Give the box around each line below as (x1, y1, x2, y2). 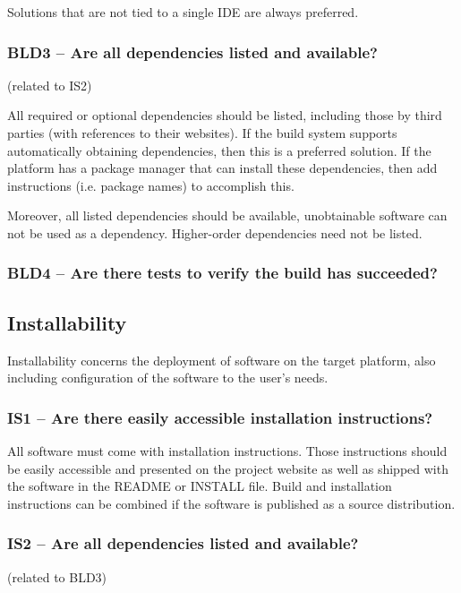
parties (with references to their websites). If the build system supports (7, 124, 397, 142)
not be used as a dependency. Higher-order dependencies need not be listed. (7, 223, 423, 242)
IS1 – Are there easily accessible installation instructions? (7, 406, 433, 428)
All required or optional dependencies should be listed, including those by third (7, 106, 442, 125)
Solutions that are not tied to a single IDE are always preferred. (7, 3, 359, 21)
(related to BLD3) (7, 567, 107, 586)
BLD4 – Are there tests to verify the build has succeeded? (7, 262, 438, 284)
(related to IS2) (7, 75, 92, 94)
